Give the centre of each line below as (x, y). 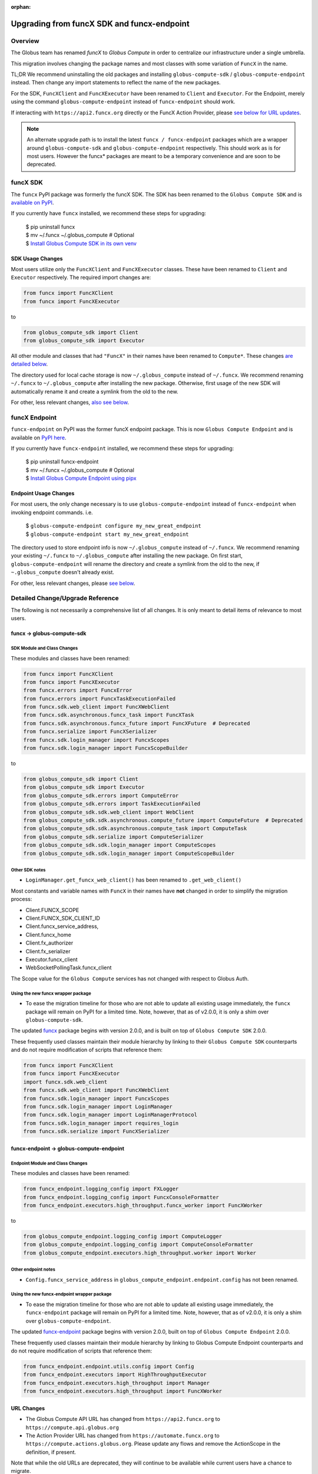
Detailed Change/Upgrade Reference (65, 598)
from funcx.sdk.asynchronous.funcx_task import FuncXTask (109, 715)
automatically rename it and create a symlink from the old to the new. (95, 391)
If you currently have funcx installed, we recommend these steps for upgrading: (108, 213)
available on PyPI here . (39, 437)
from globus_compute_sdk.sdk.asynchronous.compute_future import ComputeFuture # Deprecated (163, 820)
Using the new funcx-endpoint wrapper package (61, 1294)
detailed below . (29, 364)
